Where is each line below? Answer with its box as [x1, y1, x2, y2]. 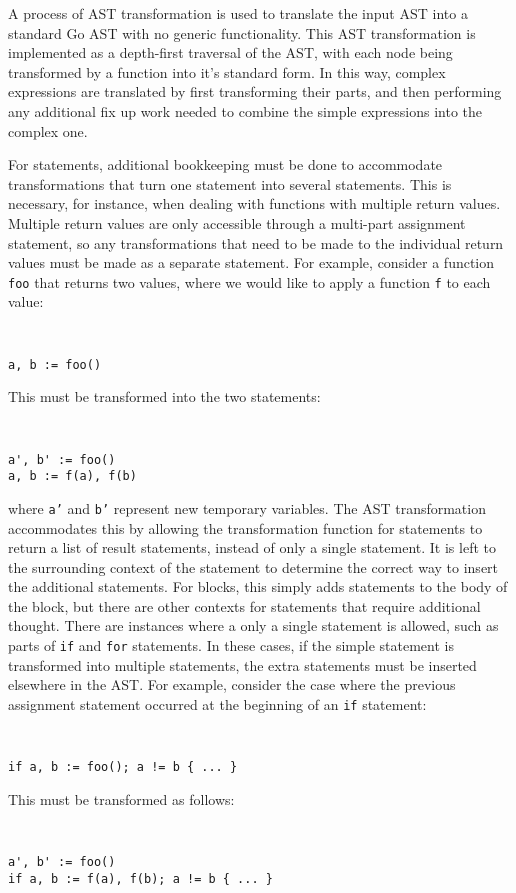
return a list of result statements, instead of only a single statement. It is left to [8, 537, 496, 558]
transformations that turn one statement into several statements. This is [8, 173, 452, 194]
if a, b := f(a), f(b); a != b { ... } [8, 871, 273, 886]
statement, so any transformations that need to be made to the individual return [8, 232, 504, 253]
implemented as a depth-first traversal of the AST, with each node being [8, 42, 453, 63]
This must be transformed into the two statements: [8, 386, 321, 407]
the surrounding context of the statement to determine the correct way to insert [8, 556, 499, 577]
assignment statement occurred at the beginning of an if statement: [8, 693, 427, 714]
